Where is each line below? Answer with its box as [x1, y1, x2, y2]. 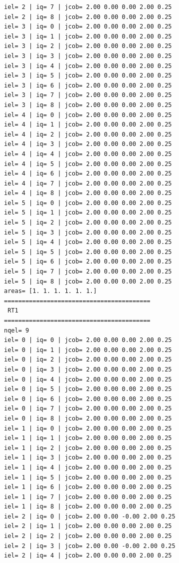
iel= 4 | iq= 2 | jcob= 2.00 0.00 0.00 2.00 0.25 [4, 130, 172, 138]
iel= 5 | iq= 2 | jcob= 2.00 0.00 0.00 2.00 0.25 [4, 219, 172, 226]
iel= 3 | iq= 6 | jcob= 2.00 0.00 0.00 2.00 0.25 [4, 81, 172, 89]
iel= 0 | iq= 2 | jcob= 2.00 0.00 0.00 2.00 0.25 [4, 356, 172, 363]
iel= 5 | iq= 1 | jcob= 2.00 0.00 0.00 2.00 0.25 [4, 209, 172, 216]
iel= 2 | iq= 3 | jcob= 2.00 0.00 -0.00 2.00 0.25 [4, 542, 176, 549]
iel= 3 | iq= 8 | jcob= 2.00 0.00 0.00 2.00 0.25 [4, 101, 172, 108]
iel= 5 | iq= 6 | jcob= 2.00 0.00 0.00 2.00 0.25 [4, 258, 172, 265]
